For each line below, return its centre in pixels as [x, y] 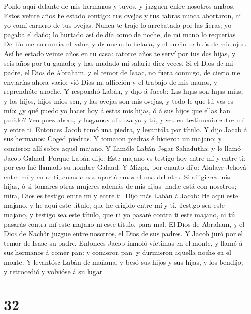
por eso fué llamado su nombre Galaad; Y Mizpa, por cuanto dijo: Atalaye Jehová [125, 167]
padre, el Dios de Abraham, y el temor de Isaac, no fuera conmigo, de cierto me [122, 72]
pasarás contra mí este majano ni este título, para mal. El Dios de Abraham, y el [124, 224]
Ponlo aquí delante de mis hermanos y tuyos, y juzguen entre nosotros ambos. [119, 6]
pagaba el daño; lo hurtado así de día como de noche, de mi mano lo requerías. [121, 34]
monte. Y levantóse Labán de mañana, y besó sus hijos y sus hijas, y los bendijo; [124, 262]
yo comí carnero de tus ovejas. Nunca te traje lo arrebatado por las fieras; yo [118, 25]
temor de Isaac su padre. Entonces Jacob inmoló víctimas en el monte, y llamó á [123, 243]
